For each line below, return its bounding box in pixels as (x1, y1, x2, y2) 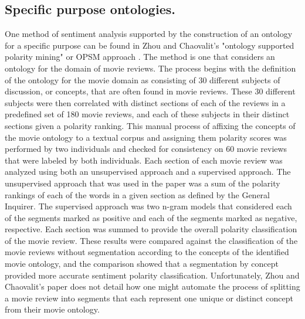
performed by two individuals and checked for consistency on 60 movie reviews (5, 142, 287, 155)
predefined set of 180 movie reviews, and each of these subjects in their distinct (5, 108, 290, 120)
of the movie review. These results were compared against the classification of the (5, 234, 298, 246)
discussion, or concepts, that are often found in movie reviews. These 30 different (5, 85, 296, 97)
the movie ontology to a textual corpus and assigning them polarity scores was (5, 131, 287, 143)
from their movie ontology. (5, 303, 100, 315)
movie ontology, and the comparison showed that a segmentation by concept (5, 257, 279, 270)
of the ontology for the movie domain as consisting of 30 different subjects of (5, 73, 280, 86)
